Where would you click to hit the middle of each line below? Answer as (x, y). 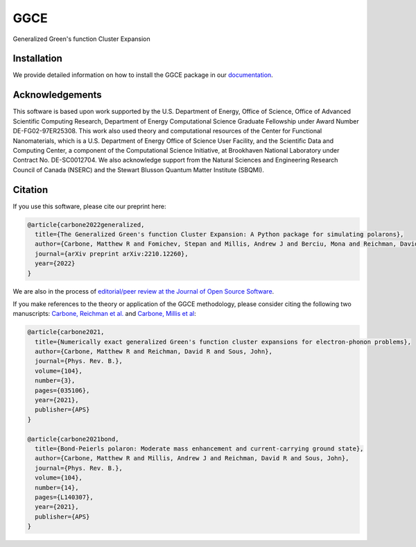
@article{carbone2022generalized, (86, 225)
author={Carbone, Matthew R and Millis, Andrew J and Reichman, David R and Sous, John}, (192, 458)
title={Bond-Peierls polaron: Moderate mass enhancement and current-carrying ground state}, (199, 448)
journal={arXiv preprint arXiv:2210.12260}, (112, 254)
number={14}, (57, 487)
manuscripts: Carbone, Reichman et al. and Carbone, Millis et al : (105, 314)
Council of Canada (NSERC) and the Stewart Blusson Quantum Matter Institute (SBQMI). (139, 169)
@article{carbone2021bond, (73, 439)
